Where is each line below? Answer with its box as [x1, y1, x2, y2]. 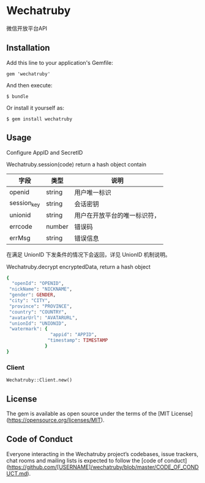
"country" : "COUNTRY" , [9, 309, 67, 315]
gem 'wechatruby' [6, 71, 51, 77]
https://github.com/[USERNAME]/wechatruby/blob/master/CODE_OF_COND [8, 463, 199, 471]
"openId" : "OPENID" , [12, 281, 64, 287]
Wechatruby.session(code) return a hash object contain [6, 160, 147, 168]
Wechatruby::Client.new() [6, 377, 72, 383]
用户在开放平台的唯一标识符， [74, 211, 160, 219]
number [45, 222, 69, 230]
